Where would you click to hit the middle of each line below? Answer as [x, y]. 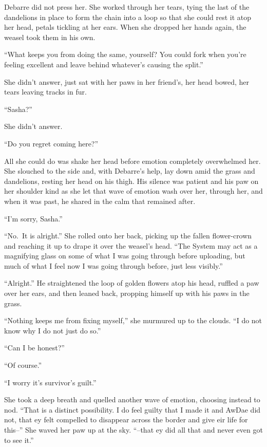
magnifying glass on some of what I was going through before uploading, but [125, 256]
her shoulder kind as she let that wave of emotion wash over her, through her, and [133, 191]
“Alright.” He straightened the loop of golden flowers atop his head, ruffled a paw [132, 283]
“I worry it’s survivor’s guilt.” [50, 382]
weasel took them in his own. [50, 37]
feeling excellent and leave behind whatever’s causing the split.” [104, 64]
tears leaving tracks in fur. [45, 92]
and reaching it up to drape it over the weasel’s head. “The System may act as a [131, 245]
